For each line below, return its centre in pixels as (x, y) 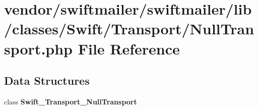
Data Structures (47, 80)
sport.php (38, 48)
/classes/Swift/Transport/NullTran (129, 29)
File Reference (129, 48)
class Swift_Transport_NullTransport (71, 101)
